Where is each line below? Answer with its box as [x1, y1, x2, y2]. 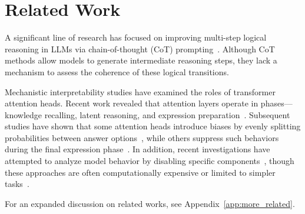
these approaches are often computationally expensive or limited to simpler [5, 166, 276, 178]
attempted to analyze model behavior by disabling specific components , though [5, 155, 294, 167]
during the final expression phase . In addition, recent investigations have [5, 143, 270, 155]
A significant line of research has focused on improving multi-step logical [5, 31, 267, 44]
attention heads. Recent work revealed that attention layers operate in [5, 97, 258, 109]
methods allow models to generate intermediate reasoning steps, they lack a [5, 54, 277, 66]
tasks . [5, 178, 29, 190]
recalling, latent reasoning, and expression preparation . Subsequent [44, 108, 290, 121]
